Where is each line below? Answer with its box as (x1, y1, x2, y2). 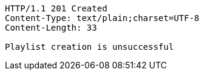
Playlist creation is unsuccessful (5, 42, 174, 52)
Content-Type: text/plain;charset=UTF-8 (5, 13, 200, 23)
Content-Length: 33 (5, 23, 97, 32)
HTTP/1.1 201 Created (5, 4, 107, 13)
